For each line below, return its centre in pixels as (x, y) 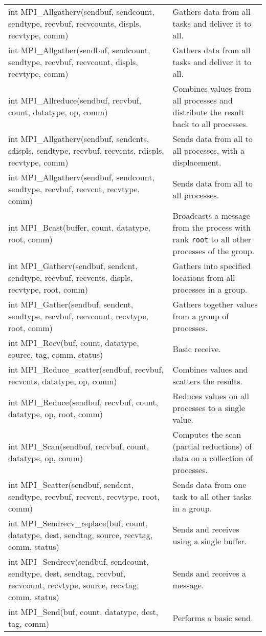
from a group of (201, 316)
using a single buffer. (210, 541)
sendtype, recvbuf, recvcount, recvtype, (79, 316)
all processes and (203, 100)
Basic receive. (197, 348)
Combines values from (212, 88)
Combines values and (210, 369)
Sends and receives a (209, 573)
